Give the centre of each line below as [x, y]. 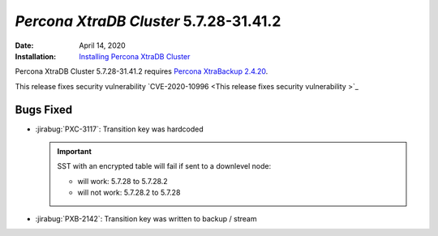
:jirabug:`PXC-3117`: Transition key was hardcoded [120, 129]
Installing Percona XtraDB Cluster [135, 56]
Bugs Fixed [44, 109]
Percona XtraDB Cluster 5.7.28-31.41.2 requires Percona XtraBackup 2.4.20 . [142, 71]
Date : [24, 45]
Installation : [36, 56]
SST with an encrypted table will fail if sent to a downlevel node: [164, 166]
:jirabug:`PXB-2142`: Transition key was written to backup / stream [146, 218]
